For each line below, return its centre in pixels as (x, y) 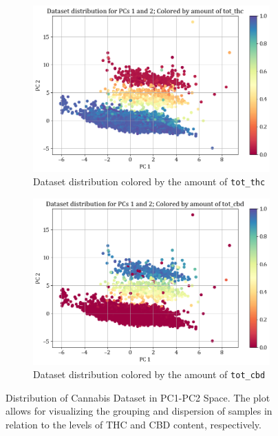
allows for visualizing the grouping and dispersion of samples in (139, 411)
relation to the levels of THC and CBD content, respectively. (133, 424)
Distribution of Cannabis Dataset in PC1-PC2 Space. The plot (138, 397)
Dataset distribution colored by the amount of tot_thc (149, 181)
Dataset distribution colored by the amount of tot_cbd (149, 374)
